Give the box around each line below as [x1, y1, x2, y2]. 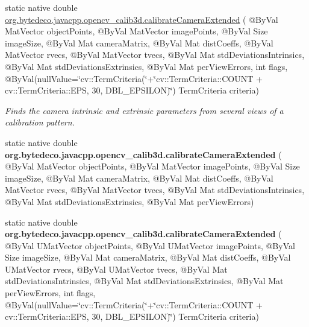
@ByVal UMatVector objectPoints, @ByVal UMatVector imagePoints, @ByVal [5, 239, 295, 252]
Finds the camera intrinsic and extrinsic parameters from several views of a [5, 104, 284, 116]
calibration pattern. [5, 116, 75, 129]
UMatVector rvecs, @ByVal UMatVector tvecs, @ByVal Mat [5, 262, 228, 275]
